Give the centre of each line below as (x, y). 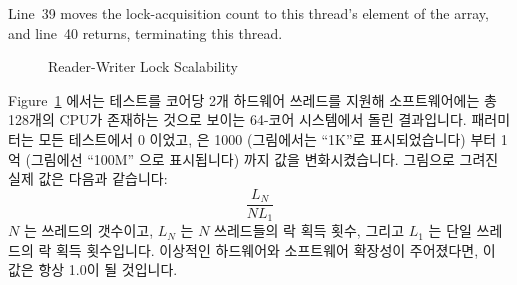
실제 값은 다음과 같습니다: (88, 178)
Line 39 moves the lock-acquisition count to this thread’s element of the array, (248, 13)
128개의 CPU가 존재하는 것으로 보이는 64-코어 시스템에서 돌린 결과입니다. (237, 119)
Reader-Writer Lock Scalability (143, 66)
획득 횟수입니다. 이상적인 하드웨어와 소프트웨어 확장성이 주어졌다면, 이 (275, 249)
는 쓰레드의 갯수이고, (88, 230)
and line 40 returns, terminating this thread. (145, 32)
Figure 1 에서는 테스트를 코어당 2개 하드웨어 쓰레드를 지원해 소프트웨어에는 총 (252, 99)
